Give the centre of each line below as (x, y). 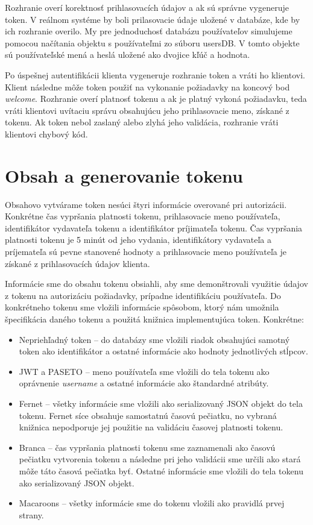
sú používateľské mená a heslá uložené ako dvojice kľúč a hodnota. (128, 55)
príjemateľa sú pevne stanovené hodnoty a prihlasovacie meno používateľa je (146, 252)
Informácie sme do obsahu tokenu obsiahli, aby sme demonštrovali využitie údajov (156, 284)
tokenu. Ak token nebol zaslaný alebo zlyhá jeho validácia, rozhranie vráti (142, 122)
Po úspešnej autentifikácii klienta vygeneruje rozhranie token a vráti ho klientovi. (155, 74)
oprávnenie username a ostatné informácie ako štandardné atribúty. (144, 383)
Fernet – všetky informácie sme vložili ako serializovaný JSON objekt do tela (161, 403)
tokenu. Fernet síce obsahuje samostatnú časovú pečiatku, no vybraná (148, 415)
